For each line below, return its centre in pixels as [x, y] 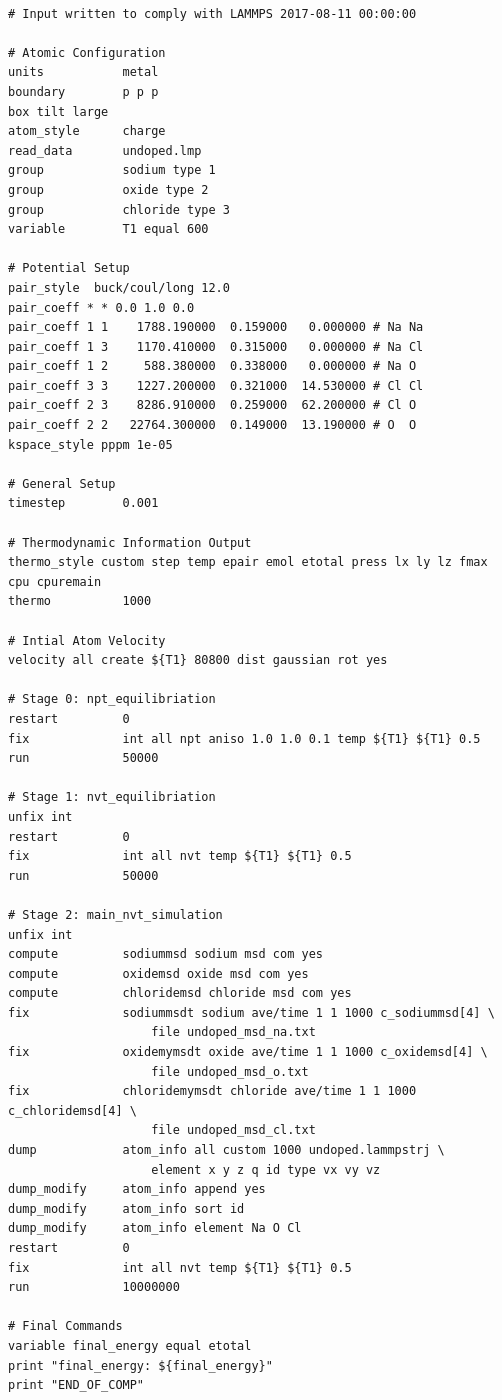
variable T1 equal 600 [108, 229]
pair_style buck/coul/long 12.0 [119, 287]
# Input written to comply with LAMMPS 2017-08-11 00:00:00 [212, 13]
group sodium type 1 [112, 170]
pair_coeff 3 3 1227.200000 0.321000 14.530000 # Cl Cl [216, 385]
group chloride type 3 [119, 209]
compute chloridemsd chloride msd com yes [180, 993]
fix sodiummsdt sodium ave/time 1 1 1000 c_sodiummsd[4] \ [251, 1012]
